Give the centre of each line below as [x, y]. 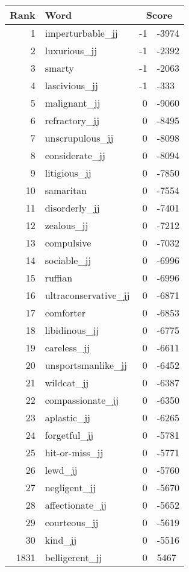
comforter [65, 313]
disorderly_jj [72, 208]
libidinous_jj [72, 330]
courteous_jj [72, 522]
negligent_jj [70, 487]
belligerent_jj [73, 557]
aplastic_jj [67, 417]
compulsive [68, 243]
